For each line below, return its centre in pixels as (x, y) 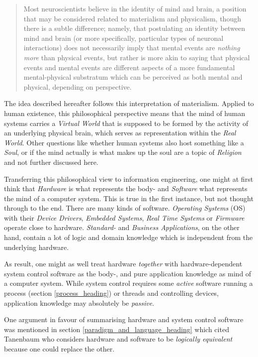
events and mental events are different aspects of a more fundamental (129, 67)
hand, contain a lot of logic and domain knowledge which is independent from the (129, 237)
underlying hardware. (37, 247)
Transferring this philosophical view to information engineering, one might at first (129, 178)
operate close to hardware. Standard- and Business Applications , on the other (122, 227)
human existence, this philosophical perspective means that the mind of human (125, 113)
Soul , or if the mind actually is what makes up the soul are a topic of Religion (123, 152)
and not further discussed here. (51, 162)
